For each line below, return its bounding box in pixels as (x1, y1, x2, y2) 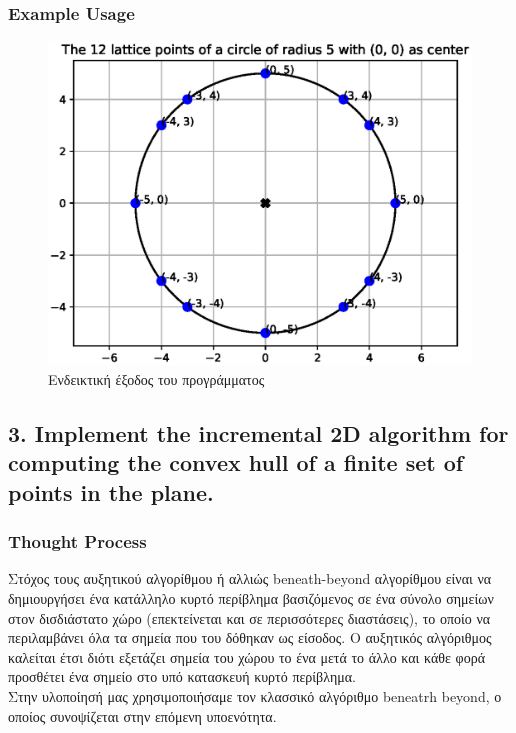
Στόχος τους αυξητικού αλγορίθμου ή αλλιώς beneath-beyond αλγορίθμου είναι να (8, 568, 492, 589)
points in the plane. (8, 476, 214, 507)
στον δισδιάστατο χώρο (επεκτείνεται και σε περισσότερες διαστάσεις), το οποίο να (8, 607, 491, 628)
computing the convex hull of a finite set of (8, 447, 464, 478)
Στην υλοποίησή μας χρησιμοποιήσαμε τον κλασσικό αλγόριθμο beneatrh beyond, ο (8, 685, 502, 706)
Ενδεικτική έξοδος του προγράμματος (48, 369, 265, 390)
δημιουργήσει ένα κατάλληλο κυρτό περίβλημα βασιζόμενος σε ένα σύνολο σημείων (8, 587, 494, 608)
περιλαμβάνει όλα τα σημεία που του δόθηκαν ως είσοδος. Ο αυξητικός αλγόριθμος (8, 627, 492, 648)
